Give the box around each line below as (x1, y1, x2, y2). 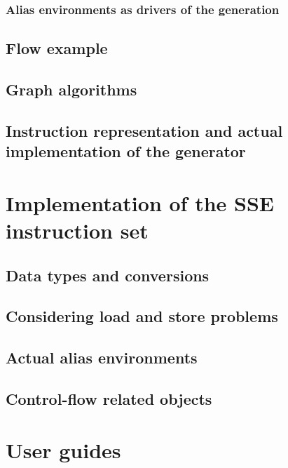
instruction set (6, 215, 149, 244)
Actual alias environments (6, 347, 198, 368)
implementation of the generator (6, 140, 246, 162)
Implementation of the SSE (6, 188, 275, 217)
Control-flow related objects (6, 387, 212, 409)
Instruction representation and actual (6, 119, 283, 141)
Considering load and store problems (6, 305, 278, 327)
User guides (6, 436, 121, 464)
